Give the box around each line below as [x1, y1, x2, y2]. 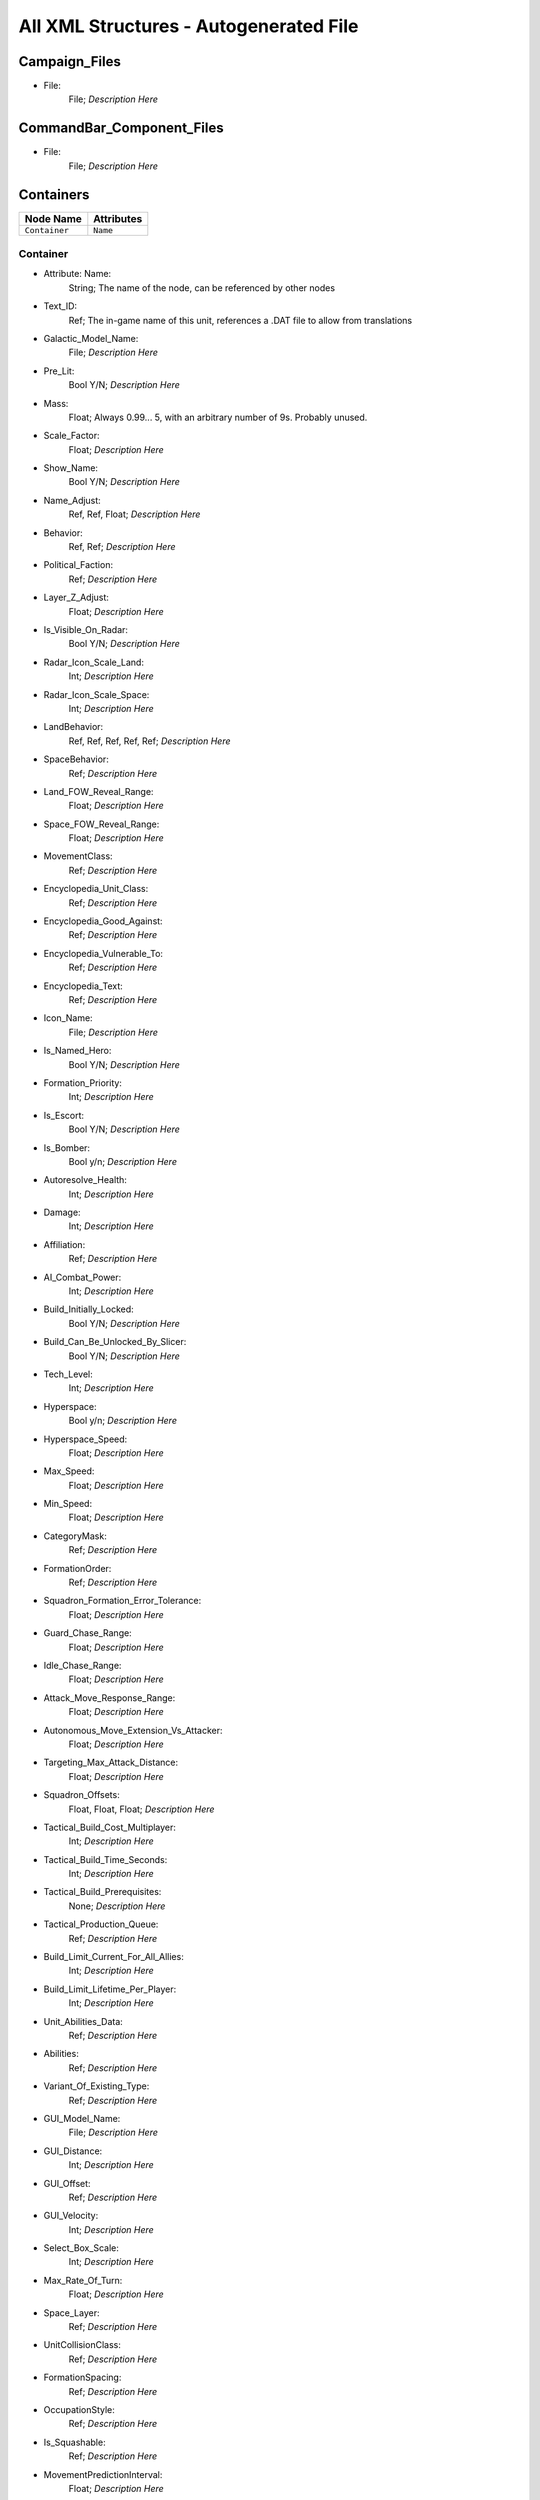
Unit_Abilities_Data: [43, 2015, 124, 2027]
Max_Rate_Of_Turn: [43, 2274, 123, 2286]
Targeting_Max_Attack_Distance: [43, 1756, 179, 1769]
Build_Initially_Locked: [43, 1303, 134, 1315]
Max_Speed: [43, 1465, 95, 1477]
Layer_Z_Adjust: [43, 591, 110, 604]
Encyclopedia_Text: [43, 980, 124, 992]
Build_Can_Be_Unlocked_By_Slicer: [43, 1336, 187, 1348]
